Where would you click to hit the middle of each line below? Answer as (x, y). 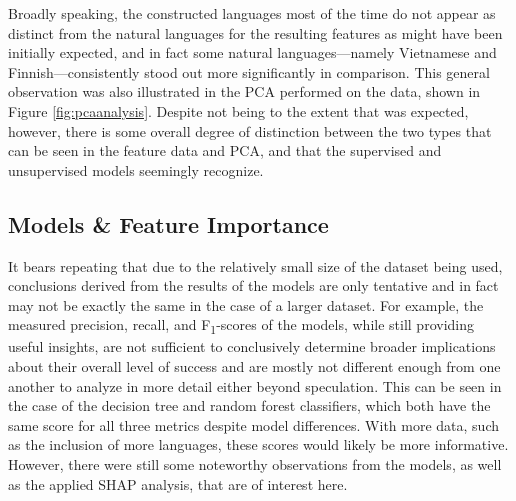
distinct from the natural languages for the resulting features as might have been (255, 32)
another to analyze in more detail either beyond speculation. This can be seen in (255, 385)
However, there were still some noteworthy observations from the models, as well (255, 464)
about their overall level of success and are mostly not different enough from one (254, 366)
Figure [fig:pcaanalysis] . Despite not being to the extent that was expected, (238, 110)
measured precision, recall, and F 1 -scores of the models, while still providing (241, 326)
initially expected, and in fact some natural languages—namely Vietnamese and (252, 52)
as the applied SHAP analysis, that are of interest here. (178, 483)
